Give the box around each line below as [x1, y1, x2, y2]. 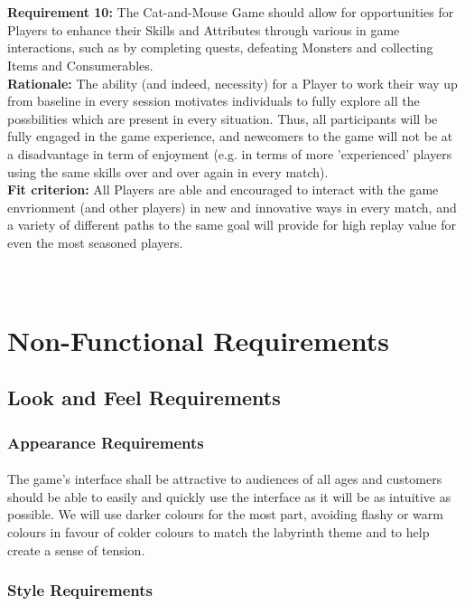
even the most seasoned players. [7, 232, 183, 251]
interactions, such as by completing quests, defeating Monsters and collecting [7, 38, 433, 57]
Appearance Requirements [7, 431, 204, 453]
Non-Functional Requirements [7, 321, 389, 358]
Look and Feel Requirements [7, 383, 281, 412]
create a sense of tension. [7, 540, 145, 559]
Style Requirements [7, 579, 153, 601]
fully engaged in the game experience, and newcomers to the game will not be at [7, 127, 453, 146]
